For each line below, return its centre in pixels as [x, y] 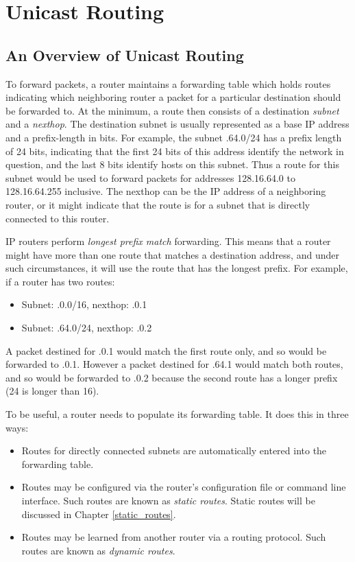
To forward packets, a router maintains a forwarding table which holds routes [168, 83]
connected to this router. [58, 218]
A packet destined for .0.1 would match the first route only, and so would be [166, 350]
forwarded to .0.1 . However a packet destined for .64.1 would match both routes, [174, 364]
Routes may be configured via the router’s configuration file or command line [184, 487]
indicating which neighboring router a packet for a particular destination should [173, 97]
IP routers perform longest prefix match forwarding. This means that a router [168, 241]
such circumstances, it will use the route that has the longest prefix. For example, [177, 268]
